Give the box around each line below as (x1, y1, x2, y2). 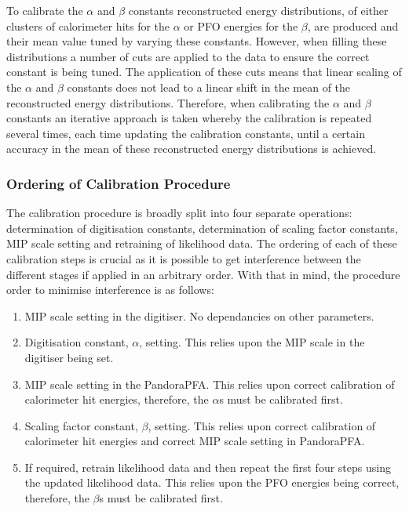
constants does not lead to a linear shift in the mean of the (67, 78, 351, 95)
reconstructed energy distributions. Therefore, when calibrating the (6, 94, 330, 111)
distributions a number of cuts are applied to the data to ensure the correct (6, 48, 370, 64)
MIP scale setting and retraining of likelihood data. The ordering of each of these (6, 235, 397, 252)
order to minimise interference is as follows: (6, 281, 214, 298)
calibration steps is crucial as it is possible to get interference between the (6, 250, 361, 266)
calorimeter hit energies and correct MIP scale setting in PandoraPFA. (24, 433, 365, 449)
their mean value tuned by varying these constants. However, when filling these (6, 33, 387, 49)
